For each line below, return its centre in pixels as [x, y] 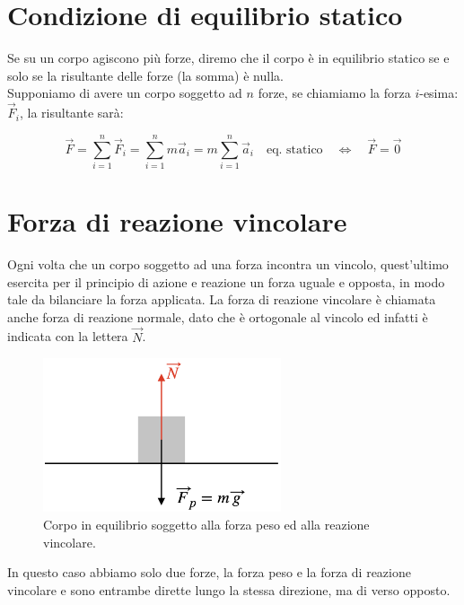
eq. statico [294, 149]
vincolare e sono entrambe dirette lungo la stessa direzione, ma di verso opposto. [229, 589]
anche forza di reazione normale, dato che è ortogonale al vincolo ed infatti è [218, 316]
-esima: [439, 93]
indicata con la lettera [68, 336]
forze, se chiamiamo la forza [334, 93]
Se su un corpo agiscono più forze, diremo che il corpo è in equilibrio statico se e [228, 58]
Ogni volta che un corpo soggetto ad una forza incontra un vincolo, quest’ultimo [228, 263]
